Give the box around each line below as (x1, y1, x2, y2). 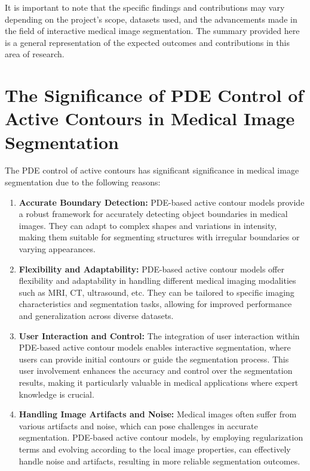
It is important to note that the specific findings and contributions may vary (5, 1, 285, 13)
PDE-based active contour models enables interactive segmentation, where (19, 341, 291, 354)
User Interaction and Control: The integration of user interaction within (19, 329, 300, 342)
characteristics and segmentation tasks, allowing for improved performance (19, 298, 292, 310)
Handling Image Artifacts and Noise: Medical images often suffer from (19, 408, 297, 420)
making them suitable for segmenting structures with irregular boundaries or (19, 231, 300, 243)
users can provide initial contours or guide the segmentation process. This (19, 352, 289, 365)
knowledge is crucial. (19, 388, 94, 400)
